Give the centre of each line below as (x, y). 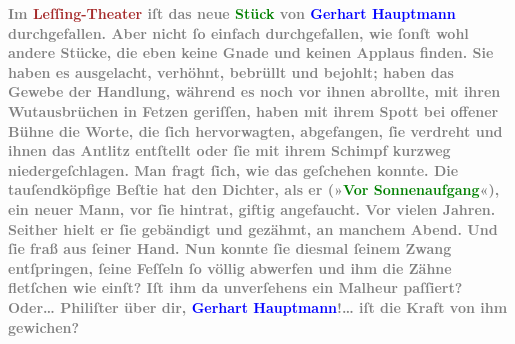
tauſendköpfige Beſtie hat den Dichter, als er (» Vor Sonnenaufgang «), (254, 189)
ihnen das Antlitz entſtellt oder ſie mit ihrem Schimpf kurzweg (229, 150)
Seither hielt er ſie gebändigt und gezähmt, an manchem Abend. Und (253, 228)
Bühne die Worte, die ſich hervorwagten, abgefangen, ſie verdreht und (255, 130)
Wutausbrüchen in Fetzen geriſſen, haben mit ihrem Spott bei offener (253, 110)
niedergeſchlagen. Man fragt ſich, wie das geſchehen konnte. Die (233, 169)
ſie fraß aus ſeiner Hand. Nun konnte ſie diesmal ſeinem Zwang (230, 248)
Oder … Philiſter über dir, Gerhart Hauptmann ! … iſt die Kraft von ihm (258, 306)
